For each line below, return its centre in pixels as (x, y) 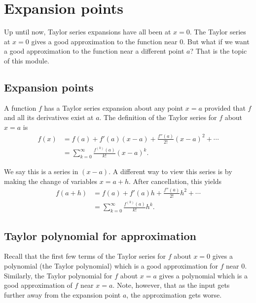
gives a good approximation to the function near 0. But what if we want (140, 41)
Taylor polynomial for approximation (100, 235)
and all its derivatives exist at (49, 117)
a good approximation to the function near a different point (94, 51)
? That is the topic (219, 51)
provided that (225, 107)
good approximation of (38, 285)
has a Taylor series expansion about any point (114, 107)
